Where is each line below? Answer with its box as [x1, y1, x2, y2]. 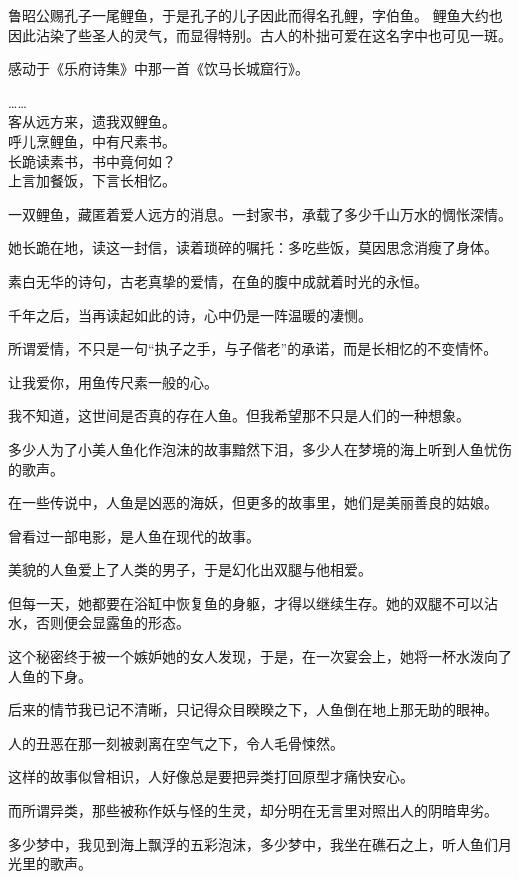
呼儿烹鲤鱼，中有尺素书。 [8, 130, 176, 151]
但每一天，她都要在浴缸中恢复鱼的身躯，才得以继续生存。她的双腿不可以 [8, 592, 484, 613]
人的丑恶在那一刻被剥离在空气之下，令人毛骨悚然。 [8, 732, 344, 753]
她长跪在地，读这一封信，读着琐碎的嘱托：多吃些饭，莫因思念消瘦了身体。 [8, 237, 498, 258]
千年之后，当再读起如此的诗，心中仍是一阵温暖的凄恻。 [8, 304, 372, 325]
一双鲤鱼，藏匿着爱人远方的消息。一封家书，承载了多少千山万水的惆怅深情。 [8, 203, 512, 224]
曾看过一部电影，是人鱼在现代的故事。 [8, 525, 260, 546]
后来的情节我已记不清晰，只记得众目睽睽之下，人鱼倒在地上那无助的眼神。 [8, 699, 498, 720]
